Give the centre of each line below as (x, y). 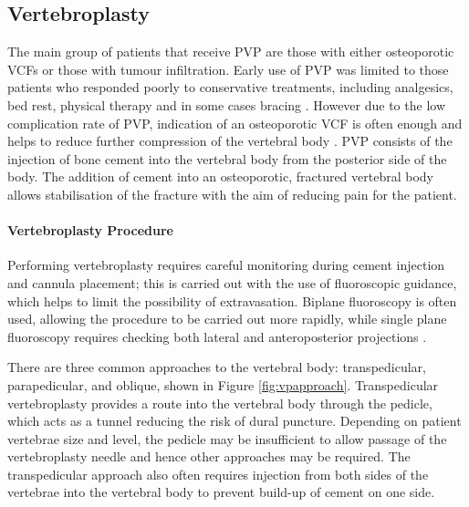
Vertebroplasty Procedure (90, 230)
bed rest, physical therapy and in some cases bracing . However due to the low (226, 104)
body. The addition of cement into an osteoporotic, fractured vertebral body (220, 176)
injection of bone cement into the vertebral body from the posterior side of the (227, 158)
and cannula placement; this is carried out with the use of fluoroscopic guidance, (232, 282)
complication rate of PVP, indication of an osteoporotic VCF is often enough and (235, 123)
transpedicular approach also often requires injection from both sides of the (218, 474)
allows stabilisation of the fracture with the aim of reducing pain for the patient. (232, 194)
